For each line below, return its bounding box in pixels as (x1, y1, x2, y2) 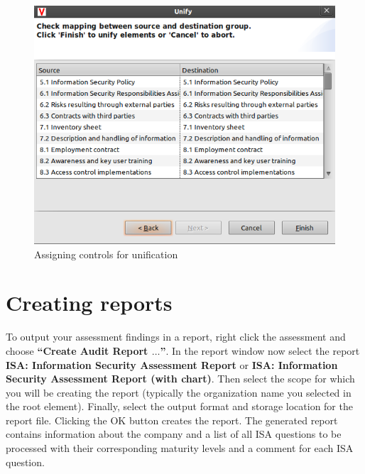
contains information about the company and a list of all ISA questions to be (6, 426, 342, 441)
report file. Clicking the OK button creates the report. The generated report (6, 412, 338, 427)
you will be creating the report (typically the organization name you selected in (6, 385, 352, 399)
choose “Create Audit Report (6, 343, 148, 358)
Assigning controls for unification (34, 246, 178, 261)
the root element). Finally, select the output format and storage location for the (6, 399, 353, 414)
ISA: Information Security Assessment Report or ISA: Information (6, 357, 338, 372)
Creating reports (6, 288, 173, 317)
